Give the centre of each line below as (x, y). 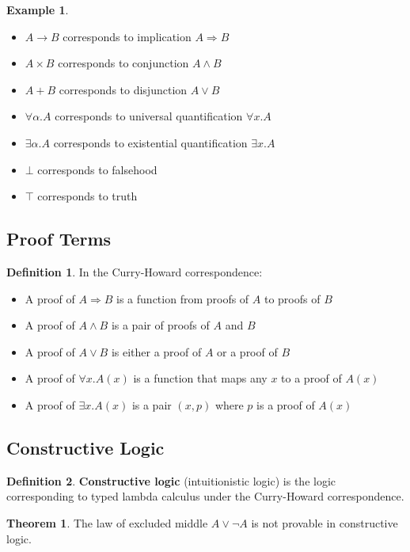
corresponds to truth (87, 196)
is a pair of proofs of (160, 325)
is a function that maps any (200, 378)
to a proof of (311, 378)
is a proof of (286, 404)
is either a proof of (156, 351)
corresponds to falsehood (97, 169)
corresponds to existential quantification (150, 142)
